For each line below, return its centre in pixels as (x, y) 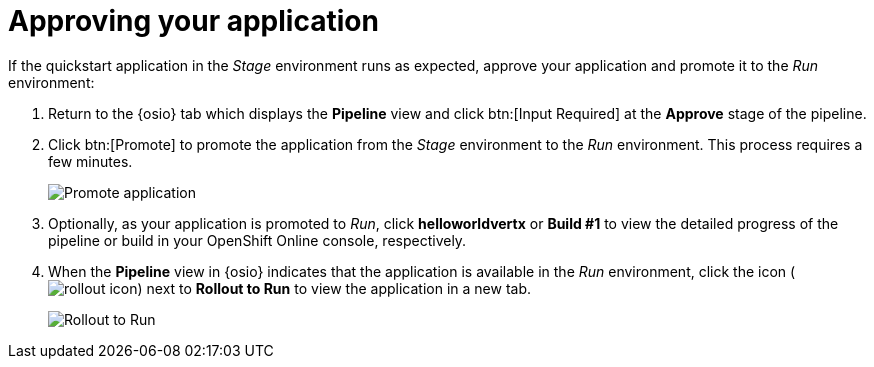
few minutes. (90, 161)
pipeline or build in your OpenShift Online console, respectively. (257, 240)
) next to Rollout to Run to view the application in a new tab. (334, 288)
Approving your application (193, 21)
